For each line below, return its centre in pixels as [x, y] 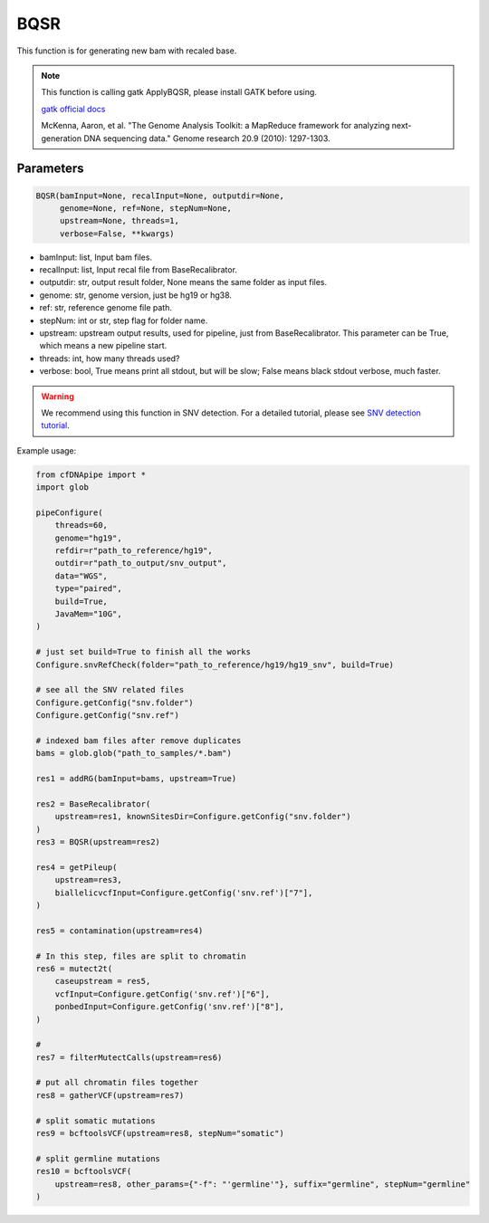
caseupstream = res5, [103, 981]
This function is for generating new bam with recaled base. [127, 51]
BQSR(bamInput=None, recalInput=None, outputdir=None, [160, 196]
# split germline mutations [98, 1158]
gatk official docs [73, 109]
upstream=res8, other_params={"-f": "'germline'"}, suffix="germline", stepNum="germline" [263, 1184]
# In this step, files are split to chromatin [141, 956]
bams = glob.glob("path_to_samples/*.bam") [134, 753]
